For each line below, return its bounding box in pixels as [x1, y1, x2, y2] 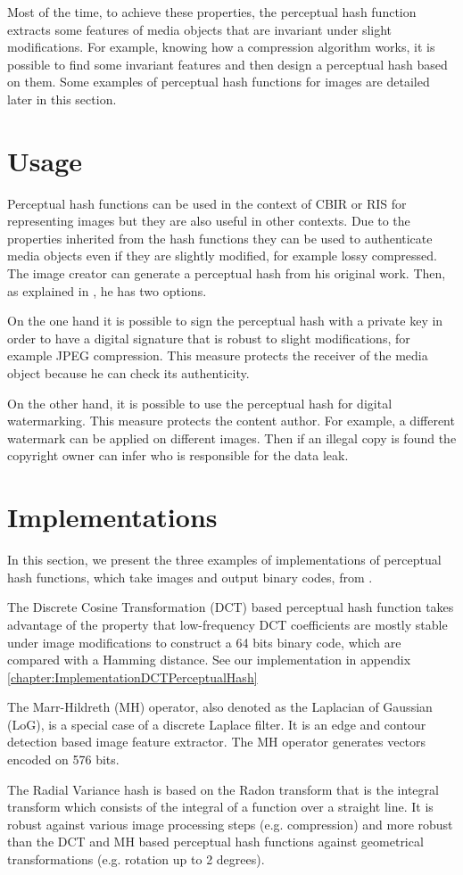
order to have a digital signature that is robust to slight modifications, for [7, 328, 410, 347]
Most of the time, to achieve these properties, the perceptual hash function [7, 3, 417, 21]
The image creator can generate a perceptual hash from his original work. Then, [7, 264, 446, 283]
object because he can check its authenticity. [7, 364, 250, 383]
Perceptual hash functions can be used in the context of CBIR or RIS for [7, 194, 407, 212]
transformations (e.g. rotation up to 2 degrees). [7, 850, 265, 869]
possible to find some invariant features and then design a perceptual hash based [7, 54, 448, 73]
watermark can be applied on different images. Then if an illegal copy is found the [7, 428, 457, 447]
